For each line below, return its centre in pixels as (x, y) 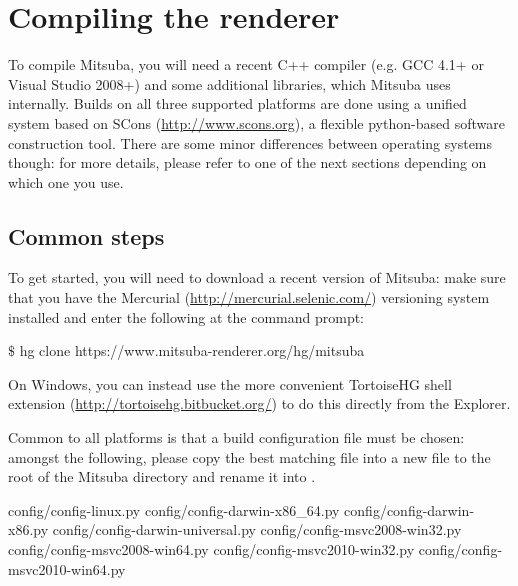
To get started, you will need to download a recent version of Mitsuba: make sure (257, 277)
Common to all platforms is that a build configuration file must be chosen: (236, 437)
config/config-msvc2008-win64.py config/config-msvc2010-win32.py (211, 549)
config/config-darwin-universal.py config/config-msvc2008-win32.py (257, 529)
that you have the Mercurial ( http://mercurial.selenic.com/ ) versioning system (249, 297)
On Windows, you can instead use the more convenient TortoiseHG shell (230, 383)
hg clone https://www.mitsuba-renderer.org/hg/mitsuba (192, 350)
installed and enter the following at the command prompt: (186, 316)
